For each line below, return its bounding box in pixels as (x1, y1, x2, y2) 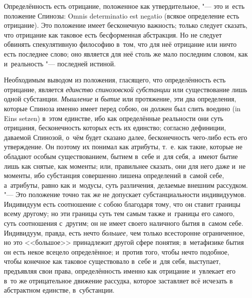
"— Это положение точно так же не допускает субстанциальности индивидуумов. (4, 189, 246, 199)
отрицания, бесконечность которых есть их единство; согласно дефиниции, (4, 122, 226, 133)
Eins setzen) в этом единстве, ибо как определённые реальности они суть (4, 113, 223, 123)
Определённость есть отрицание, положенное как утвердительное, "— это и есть (4, 1, 245, 11)
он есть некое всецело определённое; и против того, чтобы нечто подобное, (4, 246, 230, 257)
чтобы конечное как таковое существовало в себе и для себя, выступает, (4, 256, 221, 266)
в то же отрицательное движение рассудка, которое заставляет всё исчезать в (4, 275, 233, 285)
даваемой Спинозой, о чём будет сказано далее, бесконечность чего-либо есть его (4, 132, 248, 142)
